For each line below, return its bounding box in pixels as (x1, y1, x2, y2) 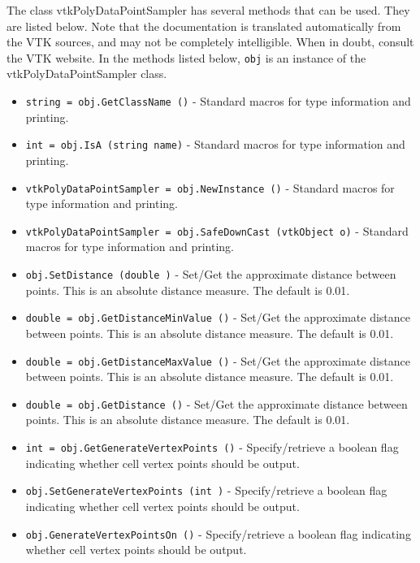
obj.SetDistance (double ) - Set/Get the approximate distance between (25, 266, 396, 283)
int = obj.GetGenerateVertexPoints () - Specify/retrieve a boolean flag (25, 439, 399, 456)
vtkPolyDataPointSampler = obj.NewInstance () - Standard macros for (25, 179, 395, 196)
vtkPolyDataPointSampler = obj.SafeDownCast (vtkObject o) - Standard (25, 222, 409, 239)
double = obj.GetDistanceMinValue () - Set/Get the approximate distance (25, 309, 411, 326)
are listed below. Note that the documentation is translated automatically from (6, 17, 401, 34)
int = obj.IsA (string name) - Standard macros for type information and (25, 136, 405, 153)
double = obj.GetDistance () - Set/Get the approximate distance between (25, 395, 408, 412)
